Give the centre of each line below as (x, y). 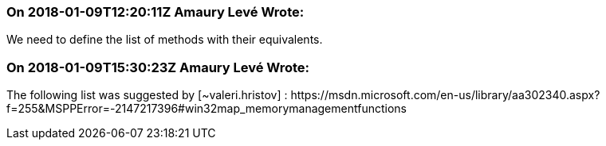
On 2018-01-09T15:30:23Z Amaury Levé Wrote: (158, 67)
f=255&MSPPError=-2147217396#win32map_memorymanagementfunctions (207, 109)
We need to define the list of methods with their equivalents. (165, 40)
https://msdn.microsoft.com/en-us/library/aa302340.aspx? (445, 95)
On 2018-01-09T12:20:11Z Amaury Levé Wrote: (155, 12)
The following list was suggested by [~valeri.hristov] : (147, 95)
